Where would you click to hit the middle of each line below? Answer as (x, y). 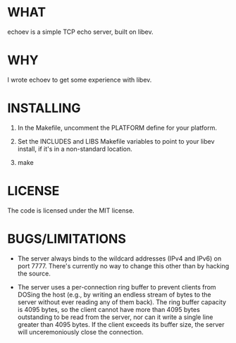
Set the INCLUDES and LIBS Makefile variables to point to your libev (116, 141)
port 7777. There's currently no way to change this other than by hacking (123, 266)
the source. (34, 273)
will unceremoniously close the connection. (80, 332)
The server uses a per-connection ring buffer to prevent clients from (117, 287)
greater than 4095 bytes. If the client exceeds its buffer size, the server (121, 324)
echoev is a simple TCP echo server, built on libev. (80, 32)
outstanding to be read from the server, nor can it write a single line (115, 317)
